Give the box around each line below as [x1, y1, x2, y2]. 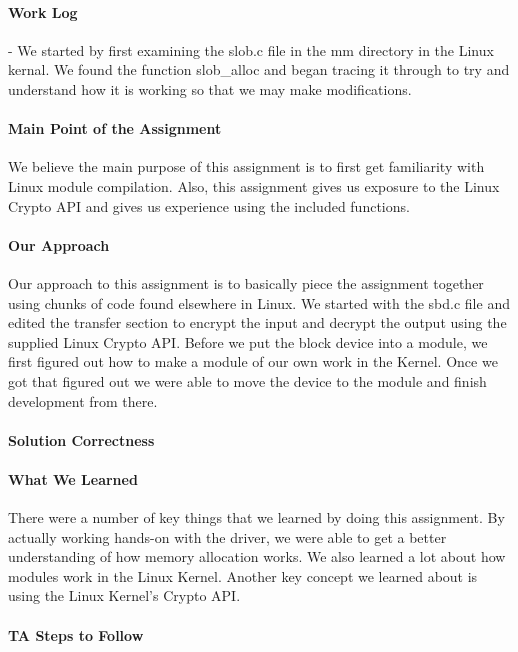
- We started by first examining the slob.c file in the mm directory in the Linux [8, 39, 494, 60]
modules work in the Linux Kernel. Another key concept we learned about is [8, 565, 478, 586]
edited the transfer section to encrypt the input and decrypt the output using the [8, 312, 507, 333]
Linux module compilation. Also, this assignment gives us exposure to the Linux [8, 175, 500, 196]
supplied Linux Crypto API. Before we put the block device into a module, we [8, 331, 488, 352]
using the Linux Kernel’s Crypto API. [8, 585, 241, 606]
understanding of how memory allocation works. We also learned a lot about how [8, 546, 506, 567]
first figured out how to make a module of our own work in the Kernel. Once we [8, 351, 498, 372]
